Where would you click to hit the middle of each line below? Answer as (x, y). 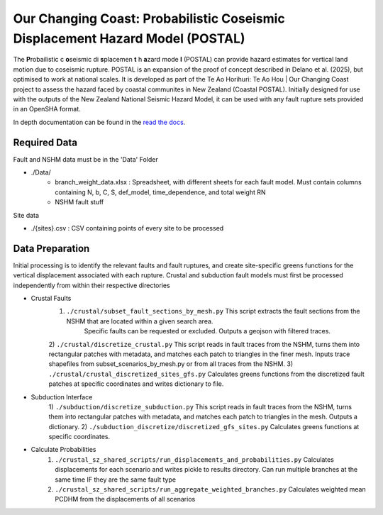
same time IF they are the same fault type (116, 480)
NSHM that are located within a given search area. (140, 321)
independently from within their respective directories (91, 285)
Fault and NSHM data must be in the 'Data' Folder (86, 159)
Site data (26, 215)
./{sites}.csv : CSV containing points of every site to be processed (127, 228)
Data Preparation (51, 248)
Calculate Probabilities (63, 450)
